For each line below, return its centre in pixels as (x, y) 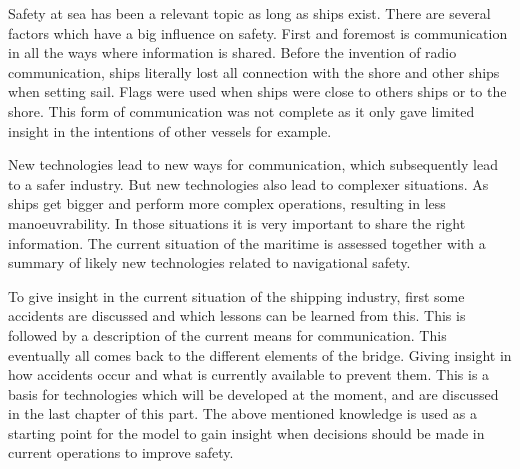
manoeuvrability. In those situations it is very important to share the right (237, 222)
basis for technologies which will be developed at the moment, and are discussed (253, 393)
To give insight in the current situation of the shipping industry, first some (236, 295)
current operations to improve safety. (121, 452)
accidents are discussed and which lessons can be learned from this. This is (237, 315)
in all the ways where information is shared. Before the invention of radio (232, 52)
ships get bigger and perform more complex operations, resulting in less (227, 203)
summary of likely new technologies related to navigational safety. (209, 262)
